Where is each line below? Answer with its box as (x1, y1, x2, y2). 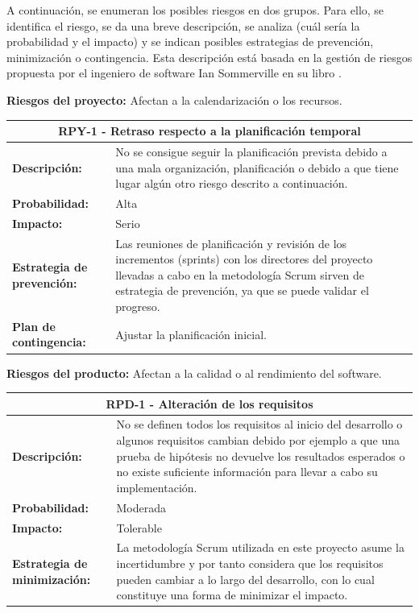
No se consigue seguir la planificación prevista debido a (115, 143, 388, 159)
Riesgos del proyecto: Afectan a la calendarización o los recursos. (6, 91, 342, 108)
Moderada (116, 499, 167, 516)
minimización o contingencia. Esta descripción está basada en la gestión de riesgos (6, 48, 413, 65)
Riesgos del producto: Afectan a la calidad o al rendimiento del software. (6, 364, 382, 381)
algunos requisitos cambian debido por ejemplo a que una (116, 432, 400, 449)
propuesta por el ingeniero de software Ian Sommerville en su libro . (6, 64, 342, 81)
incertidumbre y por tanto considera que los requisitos (116, 554, 384, 571)
